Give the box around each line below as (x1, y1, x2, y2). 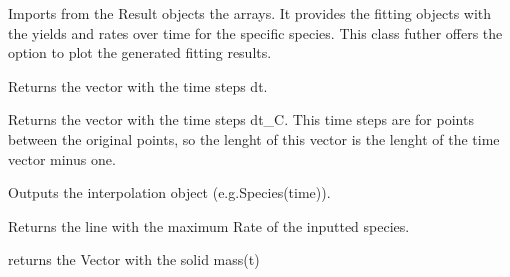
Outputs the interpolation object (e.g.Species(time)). (8, 182, 331, 203)
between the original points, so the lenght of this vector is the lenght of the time (8, 128, 500, 149)
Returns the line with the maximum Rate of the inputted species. (8, 215, 410, 236)
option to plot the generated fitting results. (8, 42, 272, 63)
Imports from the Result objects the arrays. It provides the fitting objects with (8, 3, 492, 23)
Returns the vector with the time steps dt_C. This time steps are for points (8, 109, 474, 130)
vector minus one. (8, 148, 116, 169)
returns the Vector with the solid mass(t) (8, 249, 260, 270)
